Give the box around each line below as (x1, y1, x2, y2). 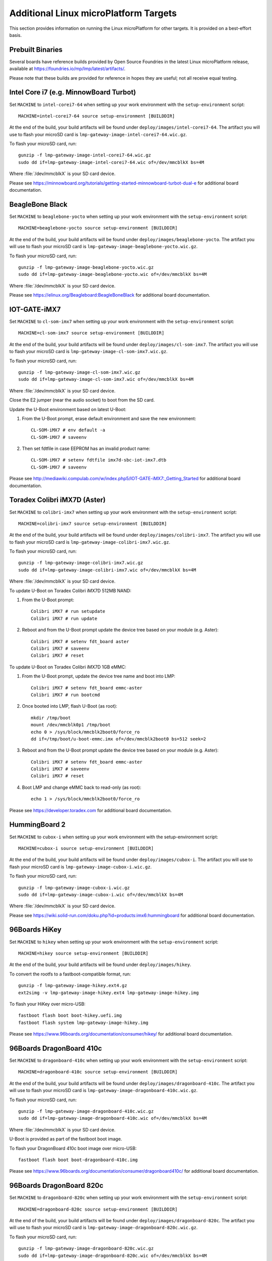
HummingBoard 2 (9, 820, 65, 829)
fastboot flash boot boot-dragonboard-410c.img (18, 1157, 138, 1163)
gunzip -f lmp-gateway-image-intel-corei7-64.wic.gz (18, 152, 151, 158)
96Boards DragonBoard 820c (9, 1181, 104, 1190)
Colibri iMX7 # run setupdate (31, 608, 106, 614)
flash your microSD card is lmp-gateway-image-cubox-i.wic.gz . (9, 864, 152, 870)
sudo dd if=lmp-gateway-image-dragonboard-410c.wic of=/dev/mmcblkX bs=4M (18, 1115, 207, 1121)
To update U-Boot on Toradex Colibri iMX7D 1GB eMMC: (9, 664, 126, 670)
